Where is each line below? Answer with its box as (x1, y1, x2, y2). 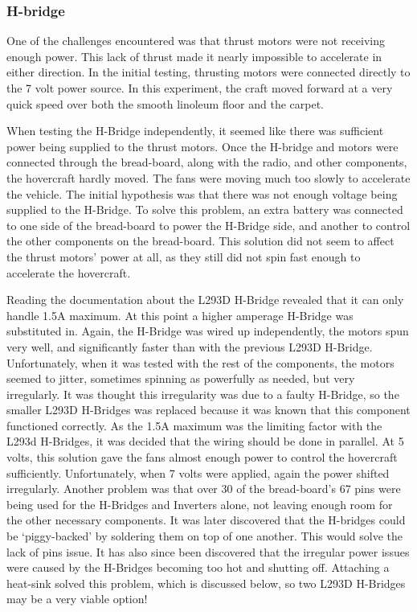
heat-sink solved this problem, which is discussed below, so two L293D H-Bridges (6, 574, 406, 591)
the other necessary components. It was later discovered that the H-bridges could (6, 511, 406, 528)
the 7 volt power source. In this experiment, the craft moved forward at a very (6, 80, 393, 96)
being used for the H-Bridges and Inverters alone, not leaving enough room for (6, 495, 393, 512)
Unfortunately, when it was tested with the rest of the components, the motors (6, 354, 395, 371)
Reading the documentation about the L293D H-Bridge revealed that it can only (6, 291, 404, 308)
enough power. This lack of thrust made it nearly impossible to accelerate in (6, 47, 382, 64)
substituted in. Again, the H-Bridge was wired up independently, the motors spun (6, 322, 409, 339)
